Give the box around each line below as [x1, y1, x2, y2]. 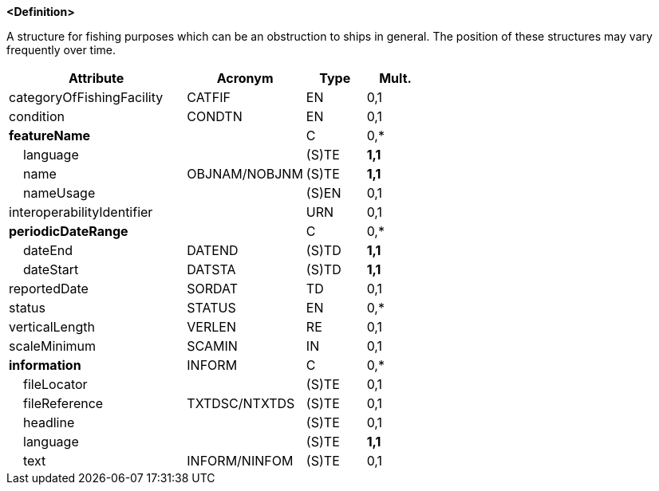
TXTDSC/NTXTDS [187, 395, 295, 411]
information [9, 357, 81, 373]
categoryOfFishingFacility [9, 89, 164, 105]
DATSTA [187, 261, 236, 277]
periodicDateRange [9, 223, 128, 239]
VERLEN [187, 319, 236, 335]
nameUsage [23, 185, 96, 201]
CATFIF [187, 89, 231, 105]
